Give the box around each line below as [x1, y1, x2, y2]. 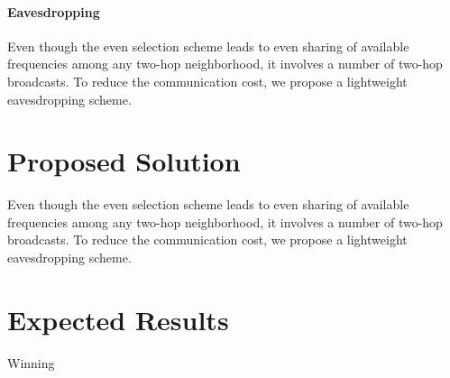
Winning [7, 353, 55, 372]
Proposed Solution [7, 143, 241, 180]
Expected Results [7, 300, 229, 337]
